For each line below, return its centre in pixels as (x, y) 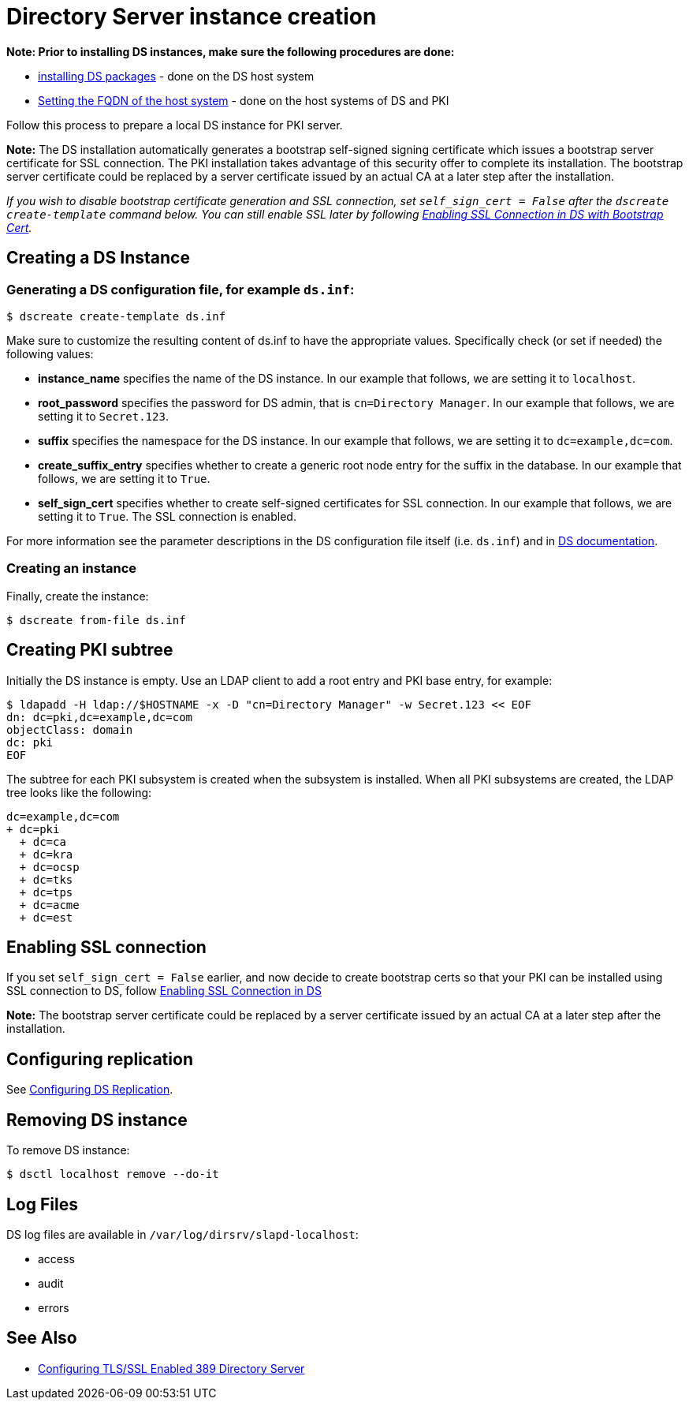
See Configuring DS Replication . (90, 1090)
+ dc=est (46, 917)
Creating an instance (72, 568)
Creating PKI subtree (90, 650)
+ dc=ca (43, 841)
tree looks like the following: (79, 792)
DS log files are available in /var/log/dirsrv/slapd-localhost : (182, 1234)
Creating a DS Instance (98, 258)
